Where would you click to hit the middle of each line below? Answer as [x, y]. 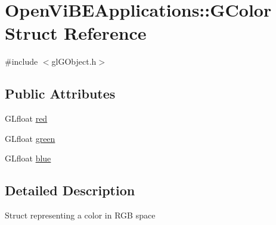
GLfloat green [30, 138]
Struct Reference [76, 33]
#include [21, 61]
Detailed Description [70, 190]
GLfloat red [26, 118]
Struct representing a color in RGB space [80, 215]
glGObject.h [74, 61]
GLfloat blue [28, 158]
